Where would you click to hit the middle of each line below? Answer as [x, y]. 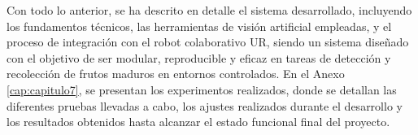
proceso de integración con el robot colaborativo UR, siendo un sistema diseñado [208, 42]
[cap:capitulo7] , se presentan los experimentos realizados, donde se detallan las [202, 89]
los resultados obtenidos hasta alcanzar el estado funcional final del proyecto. [198, 122]
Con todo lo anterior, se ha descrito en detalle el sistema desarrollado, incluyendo [209, 10]
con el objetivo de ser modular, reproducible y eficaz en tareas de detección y [199, 57]
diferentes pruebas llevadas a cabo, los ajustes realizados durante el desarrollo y [205, 105]
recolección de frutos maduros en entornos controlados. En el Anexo [176, 74]
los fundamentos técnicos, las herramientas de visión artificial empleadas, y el [199, 26]
